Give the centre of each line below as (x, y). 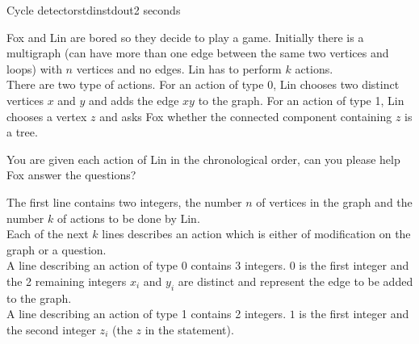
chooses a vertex (47, 116)
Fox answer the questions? (71, 175)
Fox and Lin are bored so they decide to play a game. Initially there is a (185, 37)
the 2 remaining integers (67, 281)
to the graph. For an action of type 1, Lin (301, 100)
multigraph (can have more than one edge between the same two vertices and (198, 53)
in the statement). (189, 329)
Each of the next (48, 234)
